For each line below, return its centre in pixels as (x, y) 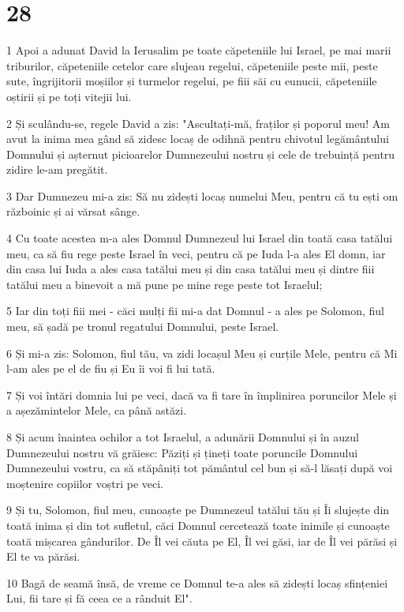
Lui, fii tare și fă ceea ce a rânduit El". (99, 598)
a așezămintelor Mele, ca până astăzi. (97, 410)
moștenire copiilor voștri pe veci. (85, 483)
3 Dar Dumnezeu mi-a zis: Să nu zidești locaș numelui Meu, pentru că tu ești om (202, 195)
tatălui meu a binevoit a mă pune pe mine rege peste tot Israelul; (165, 284)
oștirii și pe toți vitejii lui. (69, 96)
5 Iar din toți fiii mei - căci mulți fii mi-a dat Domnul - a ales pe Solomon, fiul (196, 311)
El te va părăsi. (43, 556)
